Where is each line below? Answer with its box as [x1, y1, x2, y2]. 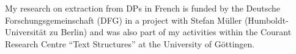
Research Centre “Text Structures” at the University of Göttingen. [5, 37, 255, 50]
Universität [5, 25, 47, 38]
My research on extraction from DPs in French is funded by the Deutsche [5, 2, 281, 14]
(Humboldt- [244, 13, 289, 26]
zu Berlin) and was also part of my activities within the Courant [49, 25, 292, 38]
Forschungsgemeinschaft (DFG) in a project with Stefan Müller [5, 13, 242, 26]
